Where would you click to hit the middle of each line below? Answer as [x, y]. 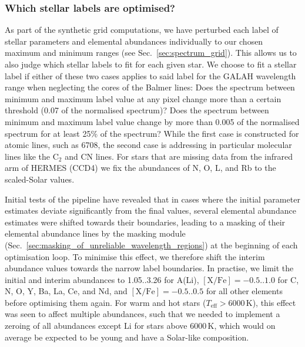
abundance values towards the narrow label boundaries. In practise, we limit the [149, 268]
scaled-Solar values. [40, 179]
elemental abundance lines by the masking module [95, 233]
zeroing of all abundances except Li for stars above [96, 326]
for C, [288, 279]
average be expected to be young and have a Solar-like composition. [127, 337]
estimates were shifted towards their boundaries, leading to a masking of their [145, 222]
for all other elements [244, 291]
